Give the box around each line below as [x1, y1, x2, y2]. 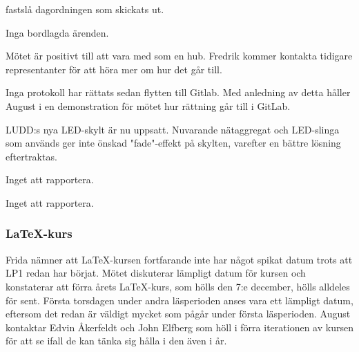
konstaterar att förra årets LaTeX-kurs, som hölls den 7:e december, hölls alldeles [6, 279, 350, 293]
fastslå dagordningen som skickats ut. [6, 2, 164, 16]
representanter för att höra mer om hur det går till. [6, 62, 222, 76]
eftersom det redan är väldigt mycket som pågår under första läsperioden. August [6, 306, 351, 321]
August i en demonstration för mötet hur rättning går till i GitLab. [6, 98, 291, 113]
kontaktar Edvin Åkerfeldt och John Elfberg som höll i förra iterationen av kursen [6, 319, 353, 334]
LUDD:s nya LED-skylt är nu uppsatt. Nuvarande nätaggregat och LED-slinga [6, 122, 340, 136]
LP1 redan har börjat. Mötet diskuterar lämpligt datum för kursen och [6, 266, 306, 280]
